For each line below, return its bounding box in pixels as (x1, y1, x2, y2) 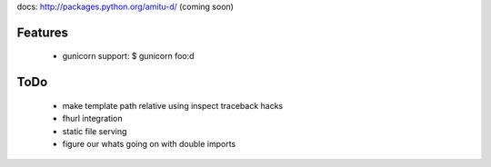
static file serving (62, 125, 127, 136)
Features (16, 25, 68, 40)
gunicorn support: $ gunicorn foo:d (62, 51, 195, 62)
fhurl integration (62, 113, 123, 124)
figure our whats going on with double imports (62, 138, 236, 149)
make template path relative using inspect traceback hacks (62, 100, 284, 111)
